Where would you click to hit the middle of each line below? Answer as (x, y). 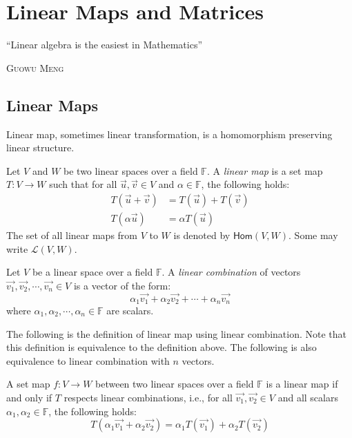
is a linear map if (302, 384)
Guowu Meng (35, 67)
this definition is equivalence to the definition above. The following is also (162, 347)
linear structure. (40, 147)
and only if (29, 397)
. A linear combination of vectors (231, 272)
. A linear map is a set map (265, 170)
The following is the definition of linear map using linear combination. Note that (176, 333)
